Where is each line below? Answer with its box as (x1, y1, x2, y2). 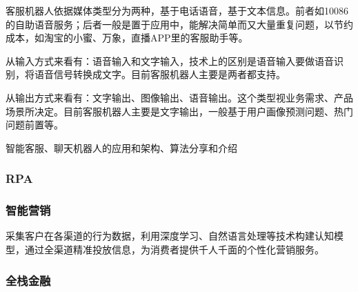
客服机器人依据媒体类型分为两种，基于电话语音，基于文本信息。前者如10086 (6, 3, 348, 17)
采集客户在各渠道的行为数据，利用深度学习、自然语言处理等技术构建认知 (6, 228, 334, 243)
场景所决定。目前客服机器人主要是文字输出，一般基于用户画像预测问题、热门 (6, 104, 353, 118)
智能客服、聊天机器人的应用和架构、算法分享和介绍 (6, 140, 237, 155)
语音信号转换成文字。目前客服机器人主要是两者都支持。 (34, 67, 286, 81)
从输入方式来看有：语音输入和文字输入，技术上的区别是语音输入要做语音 (6, 53, 334, 68)
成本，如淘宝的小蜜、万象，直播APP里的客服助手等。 (6, 30, 248, 45)
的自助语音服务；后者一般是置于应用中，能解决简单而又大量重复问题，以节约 (6, 17, 353, 31)
